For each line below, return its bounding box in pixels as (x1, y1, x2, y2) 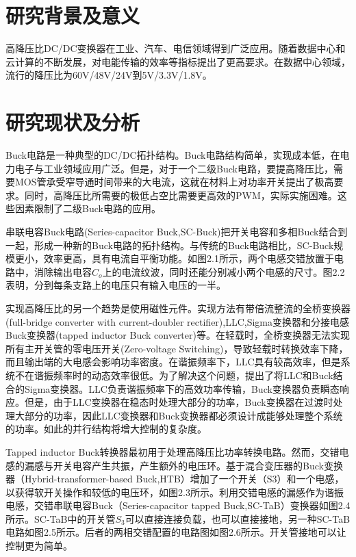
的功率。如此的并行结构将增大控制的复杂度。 (5, 422, 207, 436)
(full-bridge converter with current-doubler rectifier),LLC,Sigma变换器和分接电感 (5, 314, 350, 328)
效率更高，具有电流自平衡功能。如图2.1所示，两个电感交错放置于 (43, 251, 334, 265)
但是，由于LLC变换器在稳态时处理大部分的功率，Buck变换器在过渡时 (24, 395, 333, 409)
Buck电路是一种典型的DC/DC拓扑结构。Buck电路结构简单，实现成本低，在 (5, 148, 340, 162)
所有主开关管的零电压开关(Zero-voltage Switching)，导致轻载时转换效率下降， (5, 341, 348, 355)
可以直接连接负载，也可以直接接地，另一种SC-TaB (125, 511, 351, 526)
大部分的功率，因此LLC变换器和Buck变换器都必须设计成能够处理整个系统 (14, 408, 343, 422)
